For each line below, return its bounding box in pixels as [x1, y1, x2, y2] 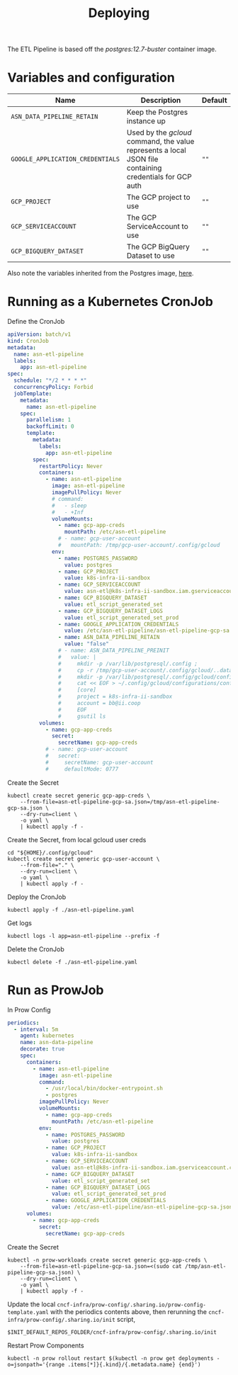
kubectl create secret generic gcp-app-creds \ [7, 792, 151, 799]
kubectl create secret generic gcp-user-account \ [7, 855, 160, 862]
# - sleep [52, 502, 87, 509]
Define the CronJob [7, 317, 65, 326]
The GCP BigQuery [126, 242, 190, 252]
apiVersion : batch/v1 [7, 331, 72, 338]
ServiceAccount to [126, 222, 189, 232]
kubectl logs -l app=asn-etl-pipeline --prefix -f [7, 932, 160, 939]
